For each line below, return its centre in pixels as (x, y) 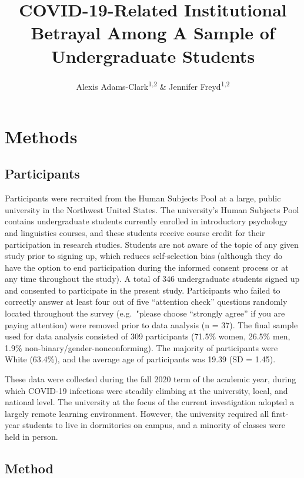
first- (280, 413)
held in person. (31, 437)
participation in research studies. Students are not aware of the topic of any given (152, 244)
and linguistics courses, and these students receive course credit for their (135, 232)
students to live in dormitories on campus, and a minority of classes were (154, 425)
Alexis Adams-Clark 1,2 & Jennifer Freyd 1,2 (153, 85)
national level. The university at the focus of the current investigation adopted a (150, 402)
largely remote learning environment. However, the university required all (137, 413)
